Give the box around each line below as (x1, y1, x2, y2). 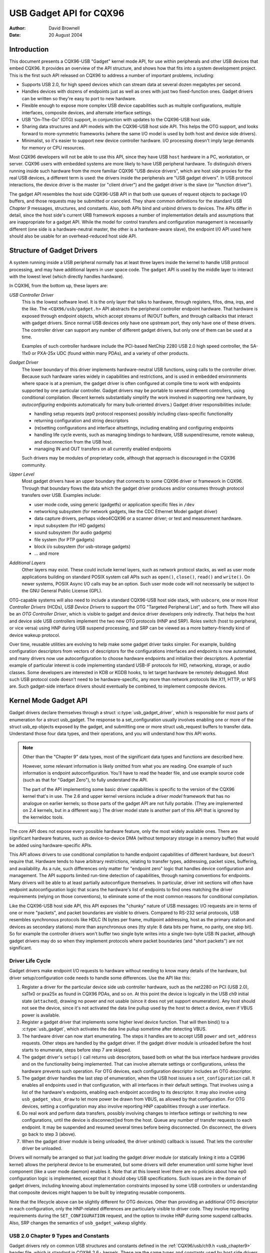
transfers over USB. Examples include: (21, 492, 101, 498)
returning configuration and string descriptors (34, 417, 129, 424)
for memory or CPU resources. (21, 144, 85, 150)
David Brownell (48, 25, 80, 31)
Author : (9, 25, 26, 31)
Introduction (9, 45, 49, 54)
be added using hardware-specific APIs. (9, 842, 92, 848)
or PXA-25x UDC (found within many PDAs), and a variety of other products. (31, 350, 189, 356)
